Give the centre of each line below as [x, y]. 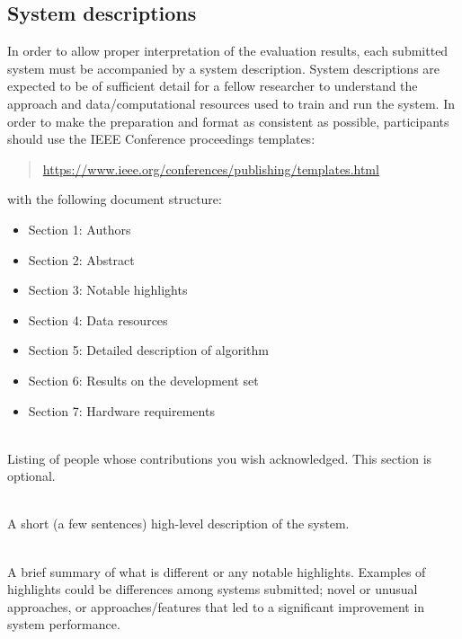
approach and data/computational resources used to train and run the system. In [231, 103]
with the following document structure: [115, 199]
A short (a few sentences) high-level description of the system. [178, 524]
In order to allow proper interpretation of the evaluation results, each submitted [228, 51]
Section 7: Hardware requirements [121, 410]
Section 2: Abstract [81, 259]
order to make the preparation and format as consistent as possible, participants [228, 121]
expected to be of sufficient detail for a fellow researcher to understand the [213, 86]
